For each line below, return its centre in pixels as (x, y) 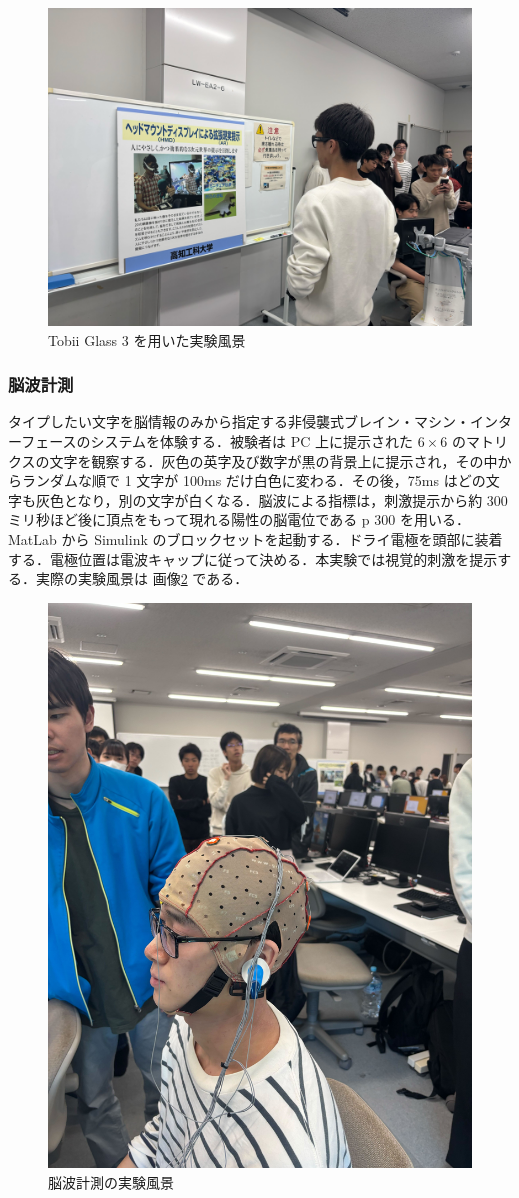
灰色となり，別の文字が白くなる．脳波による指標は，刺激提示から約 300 (271, 499)
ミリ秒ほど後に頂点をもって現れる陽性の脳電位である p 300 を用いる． (239, 519)
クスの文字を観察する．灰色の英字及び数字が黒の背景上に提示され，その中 (253, 460)
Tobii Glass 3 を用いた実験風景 (147, 339)
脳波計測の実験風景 (111, 1181)
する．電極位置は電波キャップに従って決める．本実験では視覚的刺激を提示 (253, 558)
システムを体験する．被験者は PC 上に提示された (252, 441)
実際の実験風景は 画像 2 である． (142, 578)
